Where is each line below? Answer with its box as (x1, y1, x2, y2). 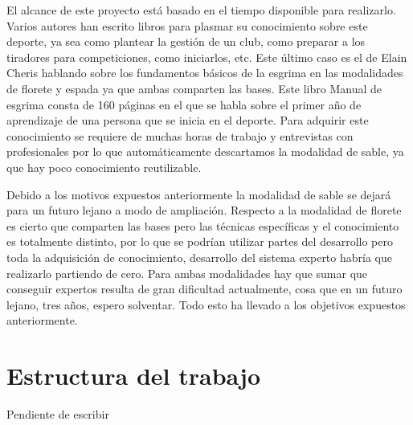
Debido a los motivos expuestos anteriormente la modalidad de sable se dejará (6, 186, 391, 202)
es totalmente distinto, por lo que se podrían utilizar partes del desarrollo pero (6, 233, 393, 250)
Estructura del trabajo (6, 359, 261, 392)
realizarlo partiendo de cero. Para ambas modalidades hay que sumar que (6, 264, 368, 281)
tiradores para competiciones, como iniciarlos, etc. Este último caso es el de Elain (6, 48, 407, 65)
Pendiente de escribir (6, 406, 109, 422)
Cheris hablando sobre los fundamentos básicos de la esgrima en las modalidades (6, 64, 403, 81)
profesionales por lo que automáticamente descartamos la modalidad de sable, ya (6, 143, 404, 160)
